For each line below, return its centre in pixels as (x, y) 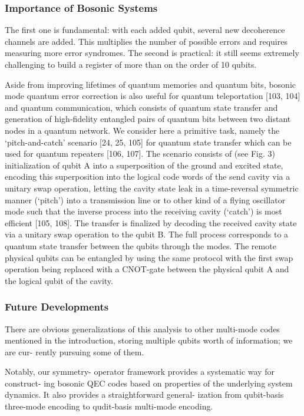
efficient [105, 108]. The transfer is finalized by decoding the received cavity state (151, 222)
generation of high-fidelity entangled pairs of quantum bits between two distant (148, 119)
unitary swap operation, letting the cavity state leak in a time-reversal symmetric (152, 188)
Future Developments (57, 307)
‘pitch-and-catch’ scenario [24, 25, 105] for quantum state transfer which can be (148, 142)
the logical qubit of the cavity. (59, 280)
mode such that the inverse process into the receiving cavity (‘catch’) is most (143, 211)
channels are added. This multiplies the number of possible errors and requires (146, 41)
